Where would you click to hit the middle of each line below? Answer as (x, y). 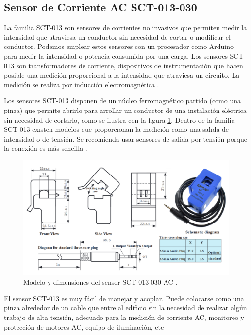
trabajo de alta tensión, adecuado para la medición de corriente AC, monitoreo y (124, 317)
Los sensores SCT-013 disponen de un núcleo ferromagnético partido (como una (122, 101)
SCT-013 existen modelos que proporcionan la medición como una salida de (117, 129)
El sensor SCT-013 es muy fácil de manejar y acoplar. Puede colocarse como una (124, 298)
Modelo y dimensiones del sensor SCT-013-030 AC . (100, 282)
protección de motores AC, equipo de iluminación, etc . (86, 327)
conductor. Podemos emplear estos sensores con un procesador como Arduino (119, 46)
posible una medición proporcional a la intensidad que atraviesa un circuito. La (122, 75)
